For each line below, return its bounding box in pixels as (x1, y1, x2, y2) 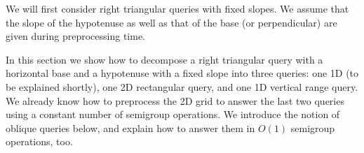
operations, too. (6, 134, 73, 149)
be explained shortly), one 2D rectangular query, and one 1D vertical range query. (6, 79, 358, 94)
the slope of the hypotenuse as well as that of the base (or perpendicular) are (6, 15, 337, 29)
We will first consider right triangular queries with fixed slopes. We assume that (6, 1, 349, 15)
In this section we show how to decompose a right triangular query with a (6, 52, 323, 66)
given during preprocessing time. (6, 29, 146, 43)
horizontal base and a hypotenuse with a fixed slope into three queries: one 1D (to (6, 66, 359, 80)
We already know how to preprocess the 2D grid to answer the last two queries (6, 93, 344, 108)
